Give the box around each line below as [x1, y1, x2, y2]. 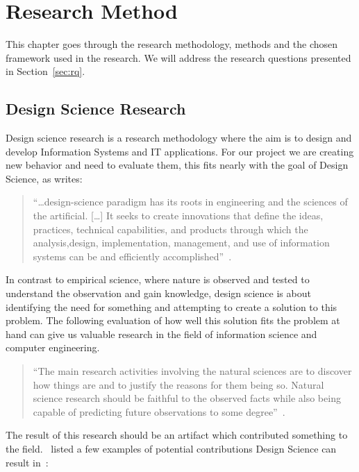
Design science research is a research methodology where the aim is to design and [6, 130, 352, 145]
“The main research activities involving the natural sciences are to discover [33, 364, 352, 378]
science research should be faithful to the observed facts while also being [33, 391, 341, 405]
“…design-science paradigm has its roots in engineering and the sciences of [33, 194, 348, 209]
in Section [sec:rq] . [6, 64, 85, 78]
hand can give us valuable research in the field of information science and [6, 326, 317, 341]
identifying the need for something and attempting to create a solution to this [6, 299, 337, 314]
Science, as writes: [6, 171, 83, 185]
